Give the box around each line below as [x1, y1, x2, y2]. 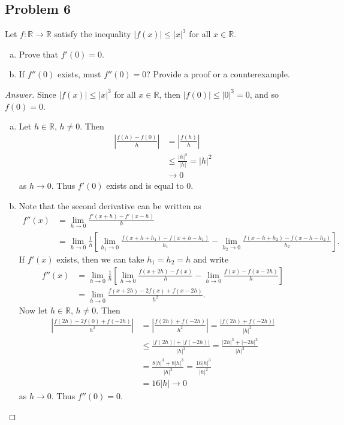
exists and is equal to [106, 179, 184, 192]
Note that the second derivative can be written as [19, 199, 201, 212]
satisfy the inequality [54, 28, 131, 40]
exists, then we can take [56, 252, 144, 265]
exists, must [57, 68, 101, 80]
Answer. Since [5, 88, 56, 100]
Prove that [19, 47, 58, 60]
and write [193, 252, 229, 265]
